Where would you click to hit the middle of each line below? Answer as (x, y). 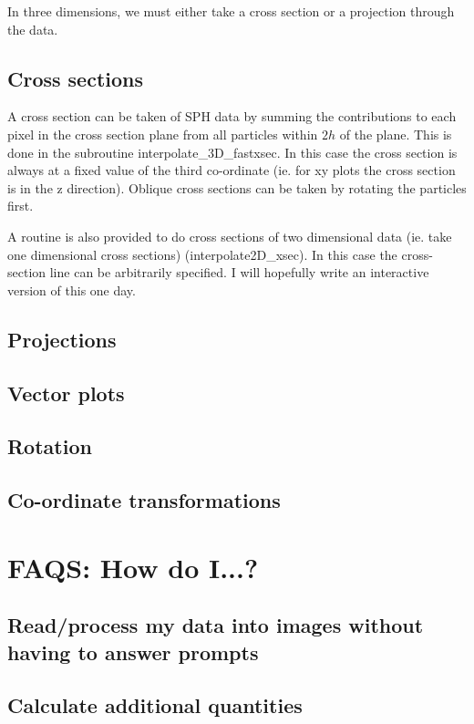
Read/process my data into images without (216, 625)
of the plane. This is (396, 134)
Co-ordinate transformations (144, 500)
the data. (33, 29)
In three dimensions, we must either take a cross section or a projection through (231, 11)
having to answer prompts (133, 652)
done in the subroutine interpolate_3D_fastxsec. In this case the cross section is (232, 152)
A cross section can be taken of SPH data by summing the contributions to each (232, 116)
